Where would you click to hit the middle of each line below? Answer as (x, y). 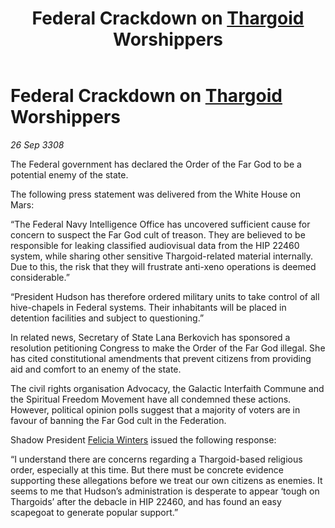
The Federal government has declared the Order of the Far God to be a (156, 164)
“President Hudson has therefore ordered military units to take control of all (165, 296)
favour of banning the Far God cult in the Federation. (118, 420)
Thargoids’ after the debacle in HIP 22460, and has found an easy (146, 501)
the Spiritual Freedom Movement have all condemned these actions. (151, 399)
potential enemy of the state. (69, 174)
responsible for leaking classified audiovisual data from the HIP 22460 (155, 245)
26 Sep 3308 (37, 144)
